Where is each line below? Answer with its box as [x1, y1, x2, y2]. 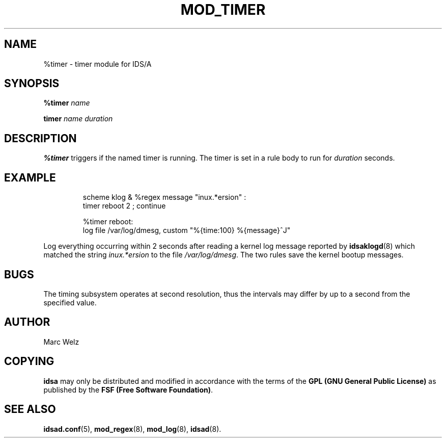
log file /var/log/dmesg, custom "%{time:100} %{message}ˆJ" [82, 226, 291, 235]
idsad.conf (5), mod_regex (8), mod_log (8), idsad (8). [43, 424, 221, 433]
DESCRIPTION [4, 132, 77, 145]
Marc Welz [43, 337, 79, 346]
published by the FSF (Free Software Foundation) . [43, 385, 213, 394]
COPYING [4, 355, 54, 368]
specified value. [43, 298, 97, 307]
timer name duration [43, 114, 113, 123]
